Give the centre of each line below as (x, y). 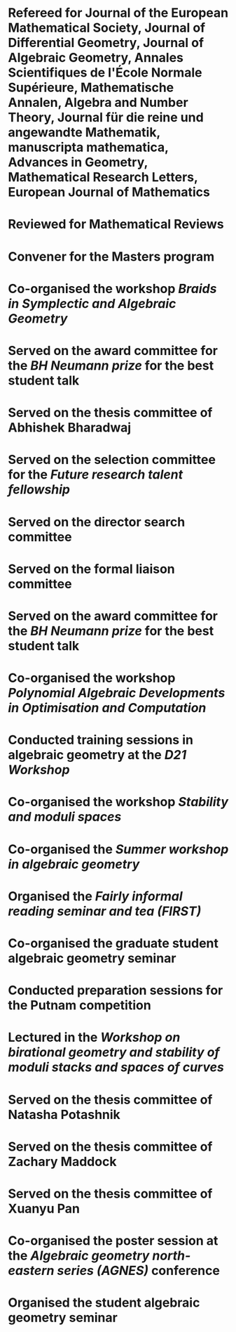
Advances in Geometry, (78, 162)
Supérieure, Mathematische (91, 88)
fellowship (39, 490)
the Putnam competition (79, 1006)
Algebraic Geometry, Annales (96, 58)
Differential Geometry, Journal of (106, 43)
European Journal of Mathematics (109, 192)
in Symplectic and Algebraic (92, 303)
